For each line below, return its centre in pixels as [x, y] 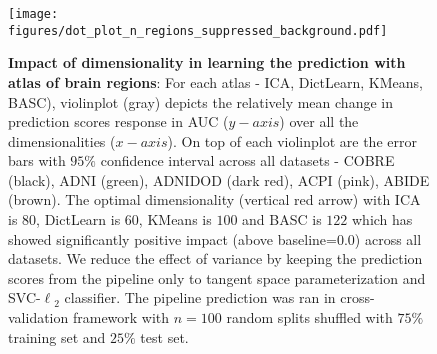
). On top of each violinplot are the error [292, 140]
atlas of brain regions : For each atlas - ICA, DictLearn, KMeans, [215, 81]
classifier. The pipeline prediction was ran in [200, 297]
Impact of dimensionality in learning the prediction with [207, 62]
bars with [37, 160]
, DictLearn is [78, 219]
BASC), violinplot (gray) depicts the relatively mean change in [200, 101]
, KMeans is [175, 219]
